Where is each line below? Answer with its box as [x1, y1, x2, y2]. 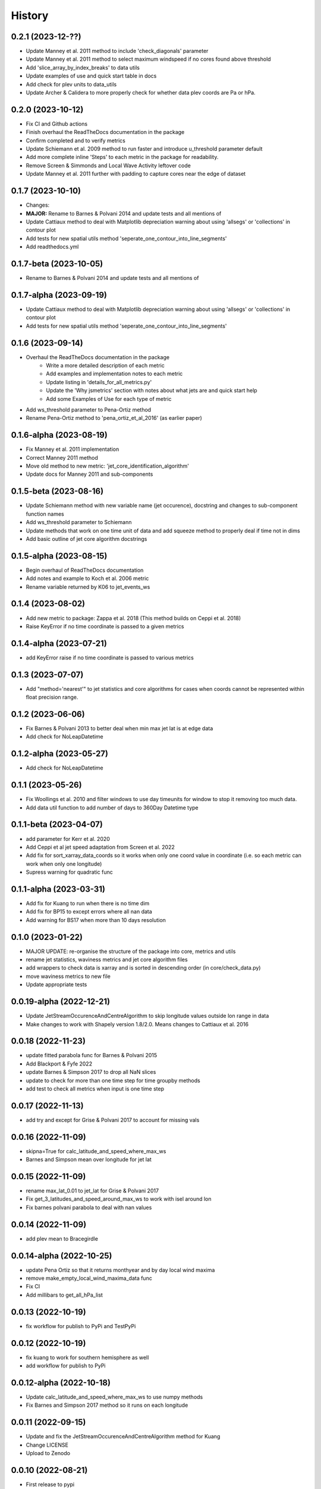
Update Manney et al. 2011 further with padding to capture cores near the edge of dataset [26, 170, 246, 177]
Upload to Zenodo [26, 1450, 71, 1457]
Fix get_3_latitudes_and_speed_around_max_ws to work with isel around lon [26, 1195, 212, 1203]
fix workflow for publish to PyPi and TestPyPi [26, 1322, 136, 1329]
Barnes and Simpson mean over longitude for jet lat [26, 1156, 152, 1163]
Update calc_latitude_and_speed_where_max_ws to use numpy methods [26, 1393, 203, 1400]
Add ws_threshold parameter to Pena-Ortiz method [26, 406, 152, 413]
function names [26, 510, 65, 518]
